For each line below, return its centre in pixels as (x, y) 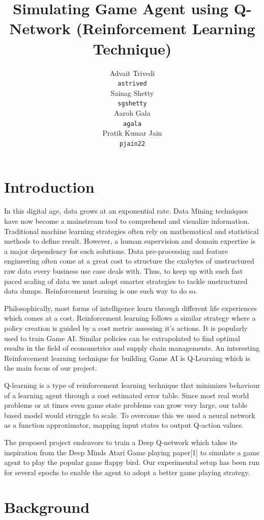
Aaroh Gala (132, 113)
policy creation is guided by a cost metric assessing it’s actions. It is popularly (126, 328)
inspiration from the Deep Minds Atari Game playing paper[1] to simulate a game (132, 452)
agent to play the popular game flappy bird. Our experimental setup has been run (132, 462)
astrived (132, 84)
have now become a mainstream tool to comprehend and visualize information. (127, 221)
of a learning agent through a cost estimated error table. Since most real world (127, 395)
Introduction (49, 186)
